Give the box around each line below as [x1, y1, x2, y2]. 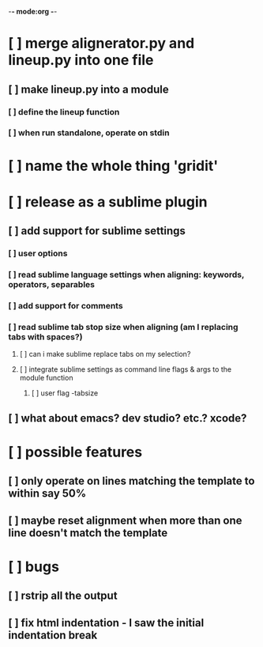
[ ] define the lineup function [8, 106, 120, 117]
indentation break [8, 628, 98, 641]
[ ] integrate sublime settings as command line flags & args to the [19, 365, 231, 374]
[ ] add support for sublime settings [8, 225, 186, 238]
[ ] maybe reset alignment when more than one [8, 513, 242, 527]
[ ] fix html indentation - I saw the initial [8, 616, 205, 630]
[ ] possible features [8, 443, 143, 461]
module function [19, 373, 73, 383]
